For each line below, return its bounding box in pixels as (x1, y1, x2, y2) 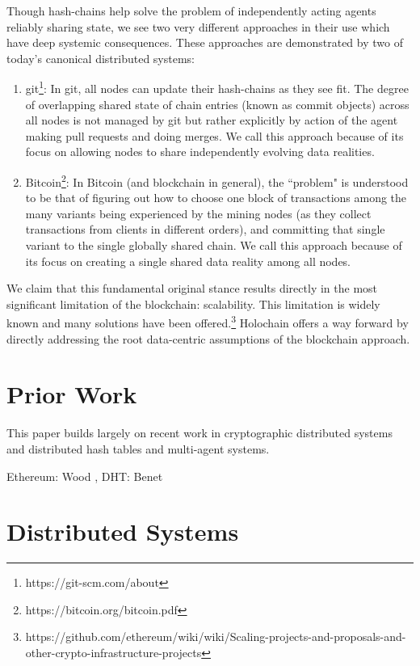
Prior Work (6, 377, 137, 411)
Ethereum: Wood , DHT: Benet (6, 467, 163, 484)
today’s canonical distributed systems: (6, 49, 195, 66)
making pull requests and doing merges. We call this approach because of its (25, 127, 404, 144)
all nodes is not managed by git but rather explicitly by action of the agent (25, 112, 398, 129)
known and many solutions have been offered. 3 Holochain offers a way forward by (6, 312, 409, 331)
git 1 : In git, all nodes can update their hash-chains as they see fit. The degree (25, 78, 409, 97)
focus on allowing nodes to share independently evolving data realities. (25, 143, 375, 160)
